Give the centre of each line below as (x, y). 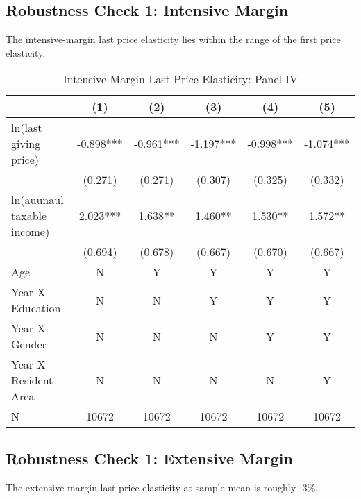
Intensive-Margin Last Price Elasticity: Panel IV (180, 79)
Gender (29, 344)
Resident (32, 380)
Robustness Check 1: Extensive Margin (149, 458)
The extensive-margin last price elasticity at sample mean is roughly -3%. (162, 487)
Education (36, 308)
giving (26, 144)
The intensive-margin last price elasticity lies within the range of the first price (173, 39)
